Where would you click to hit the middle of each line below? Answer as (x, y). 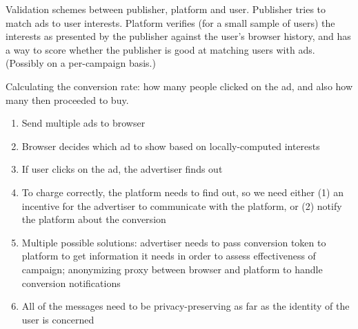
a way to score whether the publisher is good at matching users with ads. (160, 49)
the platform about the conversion (94, 219)
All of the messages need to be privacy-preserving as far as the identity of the (186, 306)
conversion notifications (71, 283)
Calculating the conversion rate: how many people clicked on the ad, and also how (179, 86)
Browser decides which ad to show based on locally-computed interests (171, 146)
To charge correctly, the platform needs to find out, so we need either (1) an (183, 192)
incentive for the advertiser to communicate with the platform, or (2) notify (182, 205)
